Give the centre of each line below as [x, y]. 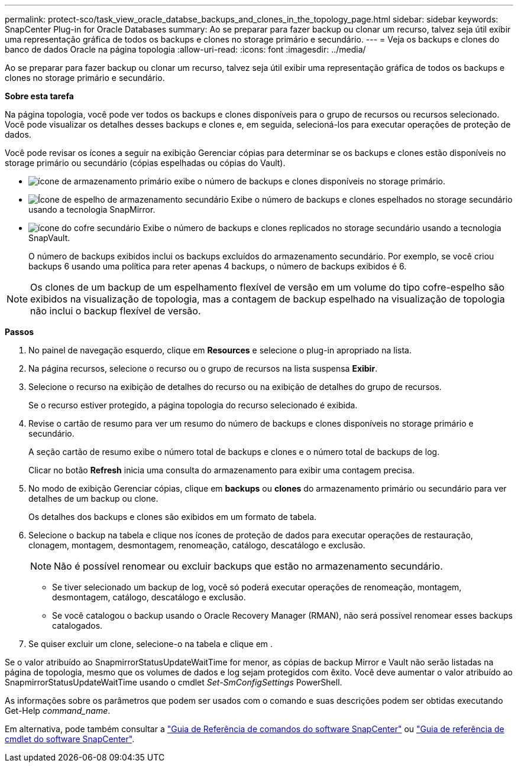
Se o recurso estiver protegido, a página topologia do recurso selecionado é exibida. [193, 405]
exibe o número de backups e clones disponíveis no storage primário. [310, 181]
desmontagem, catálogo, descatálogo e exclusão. [149, 597]
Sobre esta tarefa [39, 96]
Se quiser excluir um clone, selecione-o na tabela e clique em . [151, 644]
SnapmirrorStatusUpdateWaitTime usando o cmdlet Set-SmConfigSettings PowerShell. [174, 682]
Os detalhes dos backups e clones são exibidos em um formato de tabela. [173, 517]
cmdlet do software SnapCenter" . [70, 739]
